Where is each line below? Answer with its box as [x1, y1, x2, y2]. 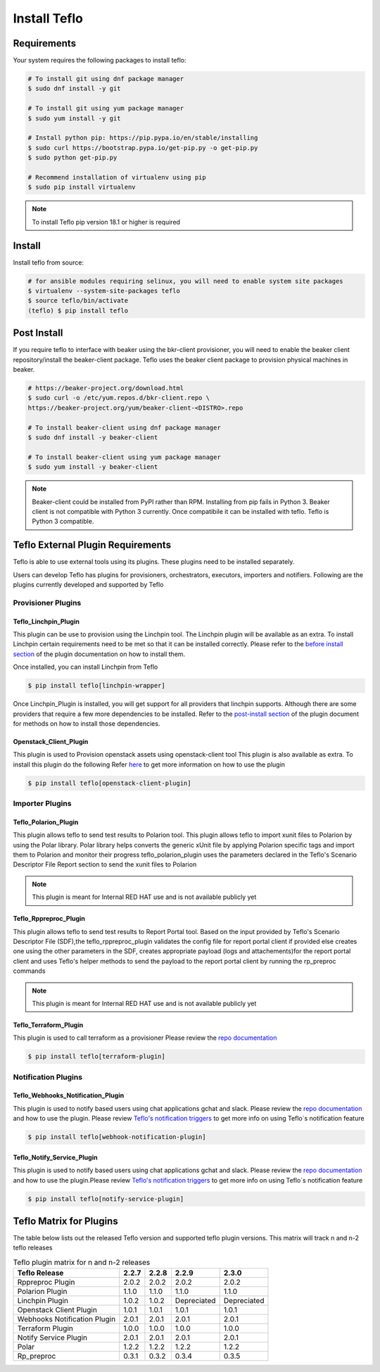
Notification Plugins [13, 1072, 83, 1082]
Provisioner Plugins [13, 598, 82, 608]
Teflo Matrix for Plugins [13, 1215, 119, 1227]
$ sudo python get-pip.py [27, 153, 118, 162]
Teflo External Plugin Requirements [13, 539, 172, 551]
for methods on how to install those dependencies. [13, 719, 160, 728]
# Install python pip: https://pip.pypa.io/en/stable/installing [27, 134, 258, 142]
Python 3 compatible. [32, 517, 94, 526]
